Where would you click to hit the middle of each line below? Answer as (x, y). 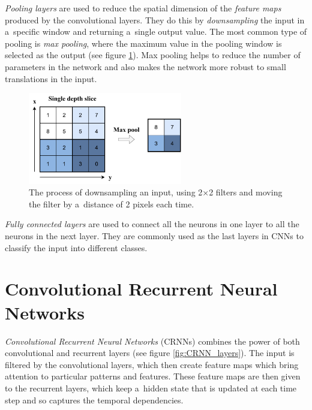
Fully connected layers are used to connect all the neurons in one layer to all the (152, 224)
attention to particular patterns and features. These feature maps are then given (153, 376)
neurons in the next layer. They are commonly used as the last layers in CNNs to (154, 236)
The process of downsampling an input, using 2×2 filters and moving (156, 192)
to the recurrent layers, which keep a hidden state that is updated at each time (151, 388)
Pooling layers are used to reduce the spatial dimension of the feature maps (143, 8)
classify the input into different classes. (76, 247)
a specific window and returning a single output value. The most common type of (156, 31)
